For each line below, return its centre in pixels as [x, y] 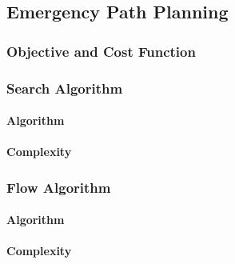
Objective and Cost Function [101, 51]
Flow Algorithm [59, 187]
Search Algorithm [65, 88]
